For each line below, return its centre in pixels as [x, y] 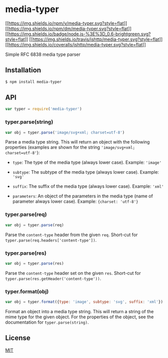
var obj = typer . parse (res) [35, 263]
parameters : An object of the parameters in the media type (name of [83, 196]
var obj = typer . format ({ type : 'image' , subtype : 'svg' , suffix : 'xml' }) [84, 302]
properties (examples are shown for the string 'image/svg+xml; [70, 148]
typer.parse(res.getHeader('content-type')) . [53, 278]
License [18, 338]
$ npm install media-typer [33, 82]
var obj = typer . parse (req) [35, 225]
